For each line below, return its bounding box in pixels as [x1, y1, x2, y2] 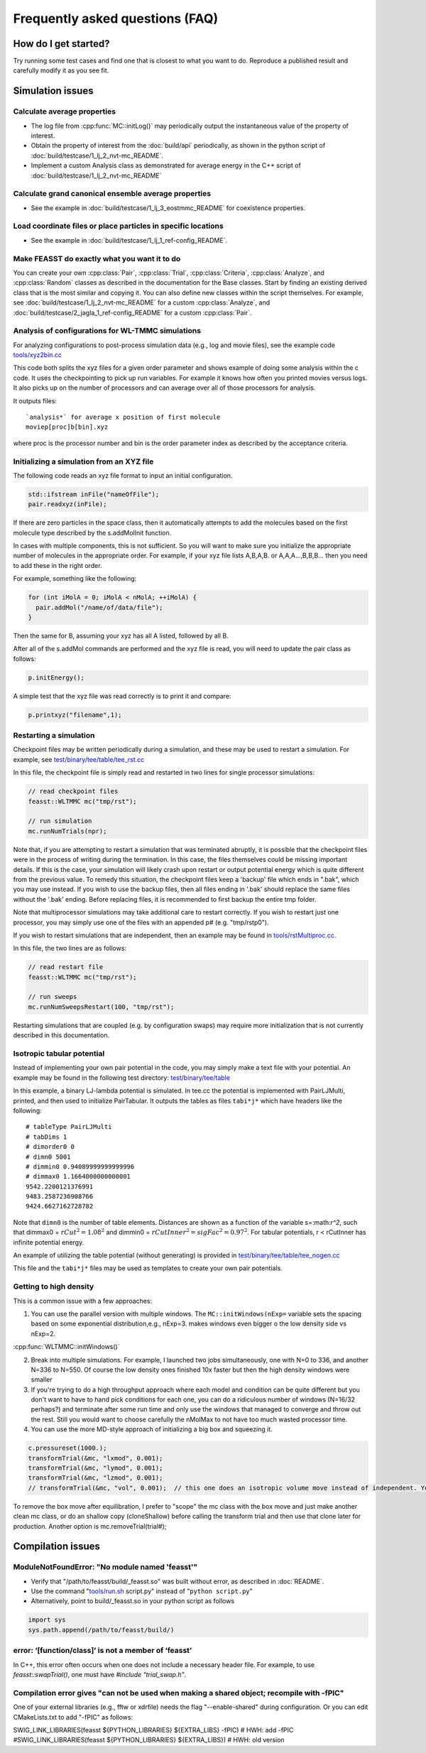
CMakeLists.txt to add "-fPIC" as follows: [13, 1713, 133, 1721]
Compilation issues [13, 1541, 101, 1553]
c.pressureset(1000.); [28, 1444, 107, 1452]
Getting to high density [13, 1282, 94, 1291]
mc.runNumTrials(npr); [28, 827, 107, 835]
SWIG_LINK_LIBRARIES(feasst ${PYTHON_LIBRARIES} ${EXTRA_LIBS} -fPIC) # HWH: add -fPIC [13, 1725, 294, 1734]
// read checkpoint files [28, 787, 119, 795]
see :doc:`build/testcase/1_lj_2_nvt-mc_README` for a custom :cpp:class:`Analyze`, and [13, 298, 270, 307]
